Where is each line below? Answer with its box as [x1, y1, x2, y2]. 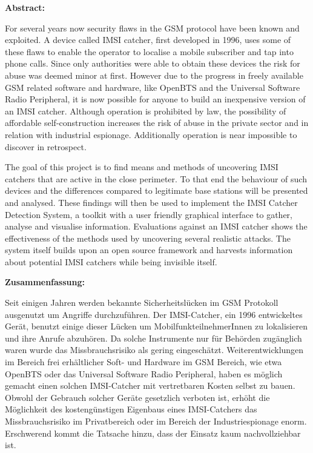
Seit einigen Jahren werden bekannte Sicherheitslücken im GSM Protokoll [5, 296, 278, 309]
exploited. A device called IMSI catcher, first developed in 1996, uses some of [5, 33, 291, 46]
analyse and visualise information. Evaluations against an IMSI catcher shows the [5, 220, 308, 233]
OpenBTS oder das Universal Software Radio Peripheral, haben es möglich [5, 367, 283, 380]
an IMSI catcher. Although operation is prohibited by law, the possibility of [5, 104, 286, 117]
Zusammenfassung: [5, 276, 85, 288]
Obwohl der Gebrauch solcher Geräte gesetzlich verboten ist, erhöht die [5, 391, 270, 403]
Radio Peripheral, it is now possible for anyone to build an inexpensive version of [5, 93, 306, 105]
